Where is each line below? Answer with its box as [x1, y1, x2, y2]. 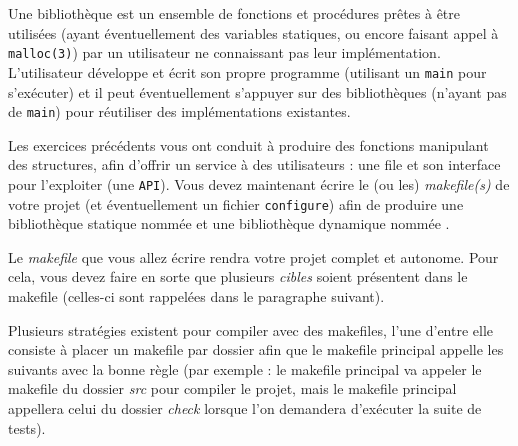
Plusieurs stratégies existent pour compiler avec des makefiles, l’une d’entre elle [8, 319, 494, 340]
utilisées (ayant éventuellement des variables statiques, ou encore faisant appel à [8, 22, 499, 43]
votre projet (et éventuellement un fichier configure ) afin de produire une [8, 193, 464, 214]
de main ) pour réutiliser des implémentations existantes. [8, 101, 351, 122]
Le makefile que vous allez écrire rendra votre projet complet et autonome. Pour [8, 246, 499, 267]
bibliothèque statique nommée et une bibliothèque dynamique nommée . [8, 213, 450, 234]
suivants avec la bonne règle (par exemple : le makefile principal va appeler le [8, 358, 482, 379]
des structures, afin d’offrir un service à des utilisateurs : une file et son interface [8, 154, 501, 175]
